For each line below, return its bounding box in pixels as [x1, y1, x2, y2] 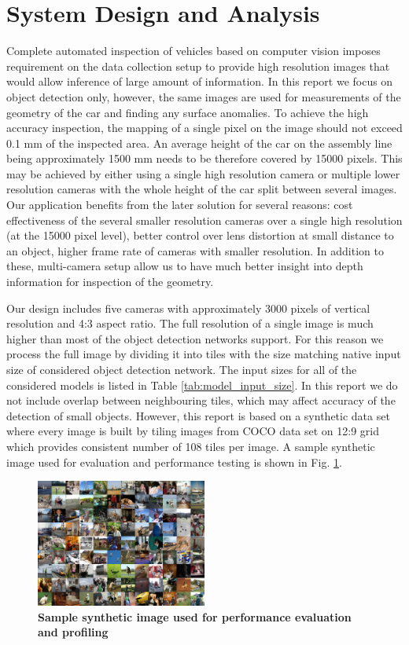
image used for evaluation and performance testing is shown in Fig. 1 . [6, 453, 342, 470]
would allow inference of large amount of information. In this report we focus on [6, 73, 393, 90]
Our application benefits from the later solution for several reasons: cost [6, 196, 353, 213]
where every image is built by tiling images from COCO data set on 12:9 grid [6, 423, 380, 439]
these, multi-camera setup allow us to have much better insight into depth [6, 258, 363, 274]
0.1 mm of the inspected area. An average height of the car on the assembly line [6, 134, 392, 151]
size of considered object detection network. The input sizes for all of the [6, 361, 357, 377]
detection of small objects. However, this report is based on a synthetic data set [6, 407, 390, 423]
